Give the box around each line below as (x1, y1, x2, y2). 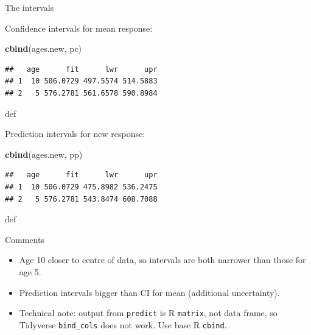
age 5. (19, 265, 41, 278)
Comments (5, 233, 45, 245)
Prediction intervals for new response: (5, 127, 145, 140)
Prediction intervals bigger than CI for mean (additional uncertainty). (19, 286, 280, 298)
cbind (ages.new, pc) (5, 42, 82, 55)
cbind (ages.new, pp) (5, 147, 83, 160)
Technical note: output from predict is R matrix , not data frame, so (19, 306, 278, 319)
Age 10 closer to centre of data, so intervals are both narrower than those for (19, 253, 306, 266)
